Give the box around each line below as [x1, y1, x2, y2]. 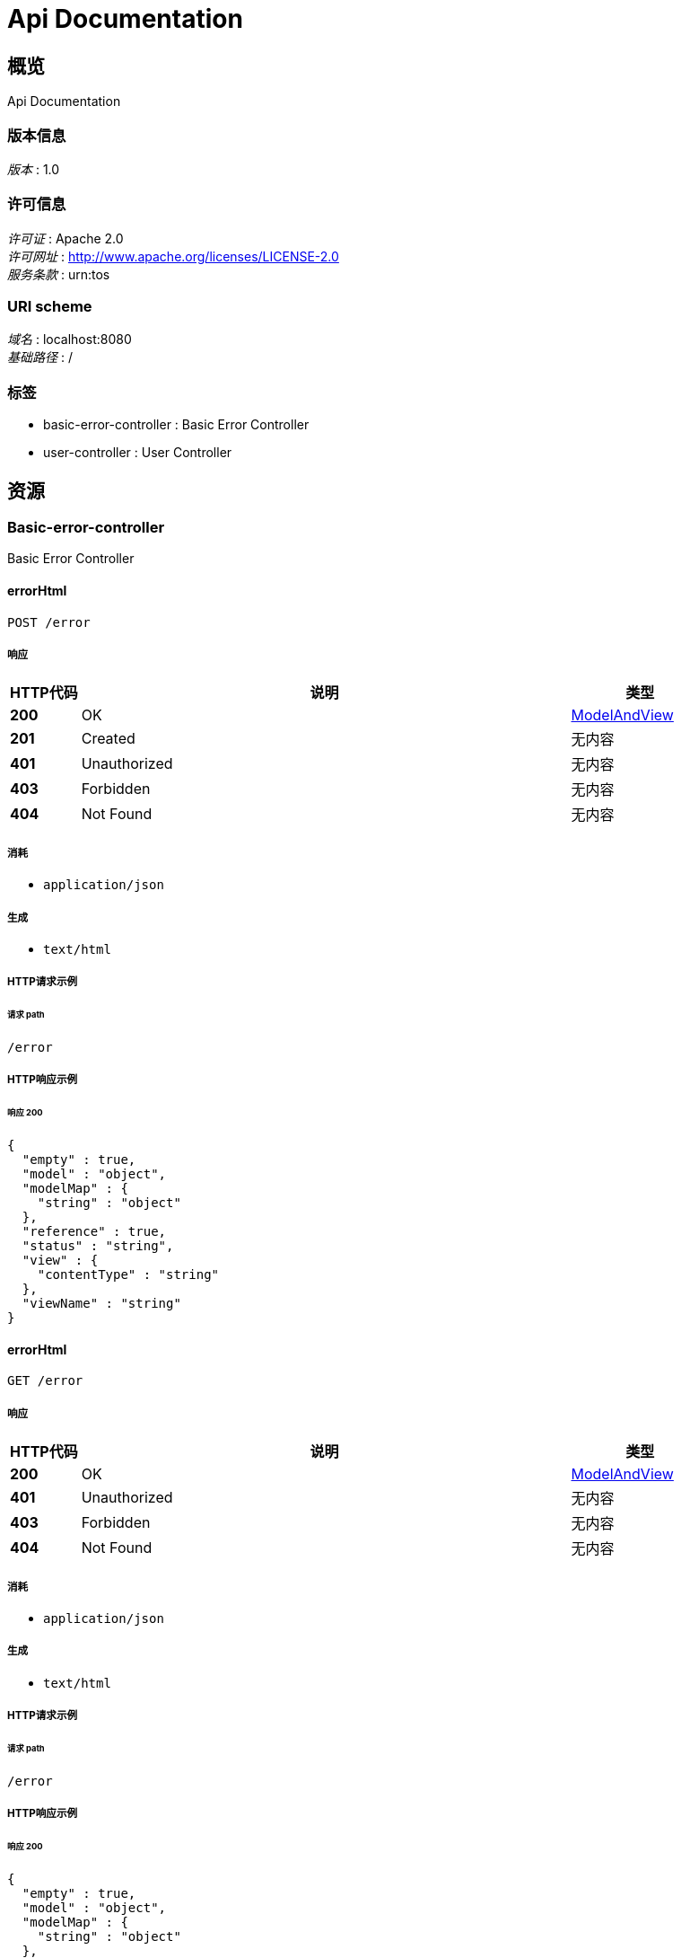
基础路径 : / [7, 349, 73, 366]
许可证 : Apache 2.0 [7, 230, 124, 246]
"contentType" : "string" [37, 1267, 220, 1283]
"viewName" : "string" [22, 1296, 181, 1311]
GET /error [7, 1373, 83, 1389]
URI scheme [7, 297, 92, 316]
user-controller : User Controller [43, 445, 232, 461]
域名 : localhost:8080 [7, 331, 132, 348]
